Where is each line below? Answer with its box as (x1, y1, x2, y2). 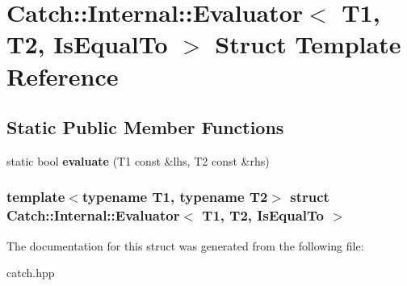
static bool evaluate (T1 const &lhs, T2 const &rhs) (6, 152, 270, 169)
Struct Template (215, 27, 401, 61)
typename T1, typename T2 (82, 187, 268, 207)
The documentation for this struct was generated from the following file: (6, 237, 364, 254)
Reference (6, 59, 119, 92)
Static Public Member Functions (6, 115, 284, 140)
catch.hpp (6, 264, 55, 281)
